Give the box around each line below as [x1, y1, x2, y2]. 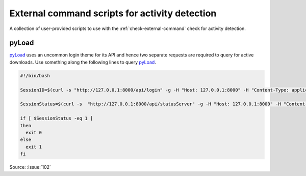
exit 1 [25, 144, 42, 150]
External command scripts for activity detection [9, 8, 217, 19]
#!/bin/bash [20, 73, 50, 78]
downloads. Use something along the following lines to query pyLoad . [9, 59, 157, 65]
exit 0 [25, 130, 42, 135]
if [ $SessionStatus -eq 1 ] [20, 115, 93, 122]
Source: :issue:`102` [9, 164, 51, 170]
